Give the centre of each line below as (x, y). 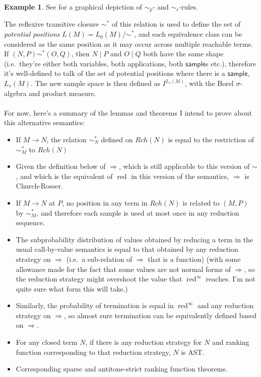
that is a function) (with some (194, 259)
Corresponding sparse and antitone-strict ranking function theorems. (122, 369)
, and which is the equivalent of (64, 176)
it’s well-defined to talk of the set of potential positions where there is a (115, 73)
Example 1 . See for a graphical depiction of (73, 7)
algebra (15, 93)
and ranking (231, 342)
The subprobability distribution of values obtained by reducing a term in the (135, 239)
